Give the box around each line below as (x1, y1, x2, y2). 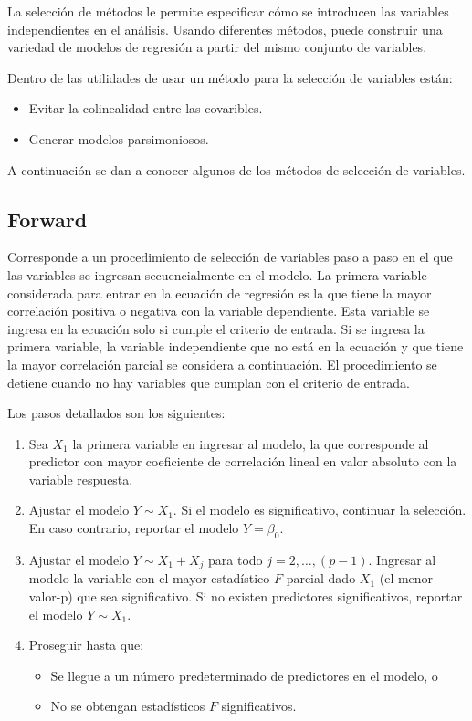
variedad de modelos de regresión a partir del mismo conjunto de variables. (7, 37, 427, 57)
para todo (208, 549, 263, 569)
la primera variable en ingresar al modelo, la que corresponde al (72, 434, 429, 453)
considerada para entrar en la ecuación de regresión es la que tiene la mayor (7, 283, 432, 302)
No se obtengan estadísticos (50, 696, 205, 716)
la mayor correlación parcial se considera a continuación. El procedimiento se (7, 354, 437, 373)
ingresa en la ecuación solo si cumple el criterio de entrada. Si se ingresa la (7, 319, 425, 338)
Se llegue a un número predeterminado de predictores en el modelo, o (50, 665, 438, 684)
